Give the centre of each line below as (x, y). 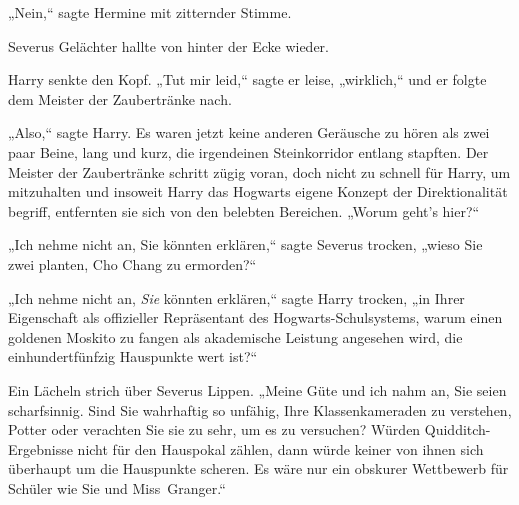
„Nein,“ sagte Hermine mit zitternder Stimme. (150, 12)
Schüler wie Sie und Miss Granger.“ (117, 487)
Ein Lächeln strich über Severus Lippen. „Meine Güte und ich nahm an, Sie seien (257, 389)
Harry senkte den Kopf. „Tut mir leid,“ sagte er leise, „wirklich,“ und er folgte (247, 79)
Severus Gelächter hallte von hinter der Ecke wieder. (168, 45)
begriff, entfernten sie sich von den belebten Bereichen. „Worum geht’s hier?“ (244, 210)
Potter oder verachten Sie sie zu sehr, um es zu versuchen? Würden (214, 429)
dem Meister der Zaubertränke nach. (120, 98)
